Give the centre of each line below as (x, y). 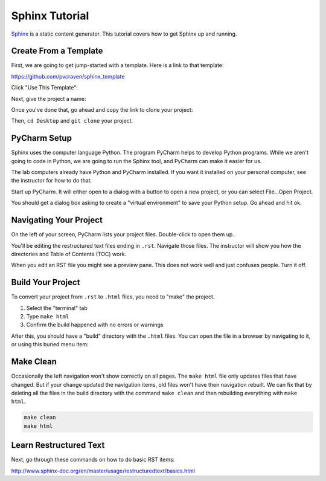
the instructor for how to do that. (52, 181)
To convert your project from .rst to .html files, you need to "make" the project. (113, 297)
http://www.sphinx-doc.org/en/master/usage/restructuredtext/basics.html (103, 471)
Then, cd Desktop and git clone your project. (72, 121)
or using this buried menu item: (50, 344)
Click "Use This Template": (45, 88)
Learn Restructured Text (58, 445)
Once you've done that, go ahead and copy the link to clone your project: (102, 110)
